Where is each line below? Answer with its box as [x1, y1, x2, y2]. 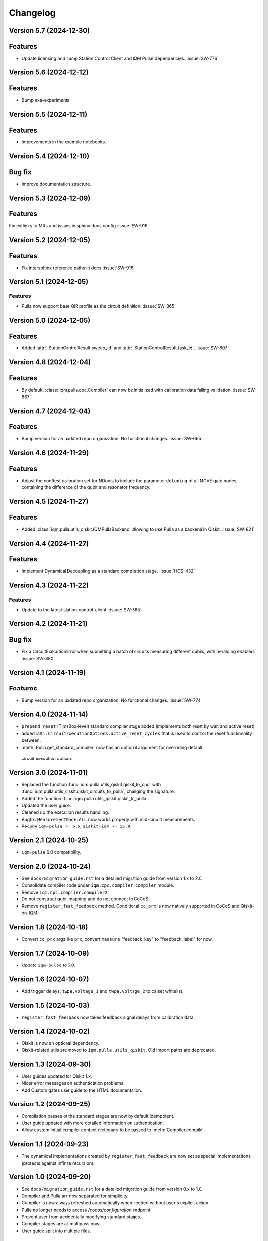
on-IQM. [21, 910, 39, 916]
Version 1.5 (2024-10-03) [9, 1001, 90, 1010]
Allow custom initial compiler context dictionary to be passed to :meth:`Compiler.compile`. [21, 1127, 205, 1133]
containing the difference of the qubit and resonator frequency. [21, 484, 151, 490]
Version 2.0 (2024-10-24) [9, 862, 91, 871]
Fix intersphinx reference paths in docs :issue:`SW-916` [21, 265, 135, 271]
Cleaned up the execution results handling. [21, 809, 109, 815]
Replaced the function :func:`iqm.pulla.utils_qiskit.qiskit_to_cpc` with [21, 781, 161, 787]
